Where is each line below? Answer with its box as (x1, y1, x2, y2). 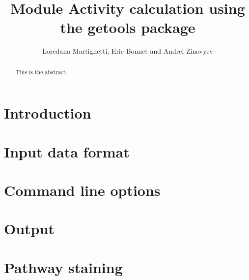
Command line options (4, 180, 161, 200)
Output (4, 218, 55, 239)
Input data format (4, 141, 130, 161)
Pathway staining (4, 257, 123, 277)
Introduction (4, 103, 91, 123)
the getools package (60, 17, 195, 37)
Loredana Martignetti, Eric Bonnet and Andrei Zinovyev (42, 46, 213, 56)
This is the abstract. (15, 67, 68, 76)
